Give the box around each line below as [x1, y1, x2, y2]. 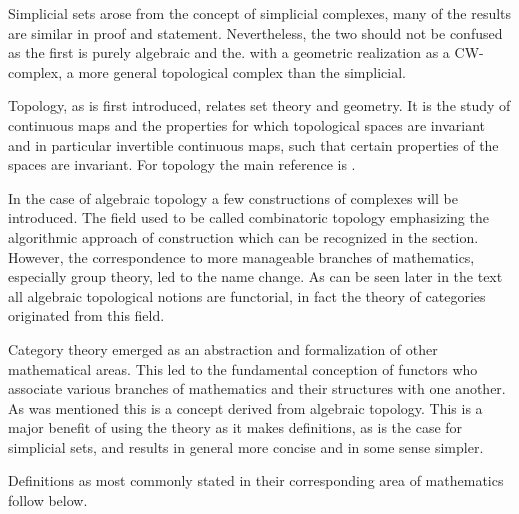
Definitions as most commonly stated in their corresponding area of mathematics [8, 470, 504, 491]
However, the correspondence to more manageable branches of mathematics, [8, 246, 475, 267]
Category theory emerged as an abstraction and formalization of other [8, 338, 438, 359]
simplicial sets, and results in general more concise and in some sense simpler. [8, 436, 484, 457]
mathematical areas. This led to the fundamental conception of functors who [8, 358, 478, 379]
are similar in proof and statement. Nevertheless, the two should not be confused [8, 22, 503, 43]
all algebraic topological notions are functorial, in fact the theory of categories [8, 285, 486, 306]
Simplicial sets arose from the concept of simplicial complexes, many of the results [8, 3, 512, 23]
